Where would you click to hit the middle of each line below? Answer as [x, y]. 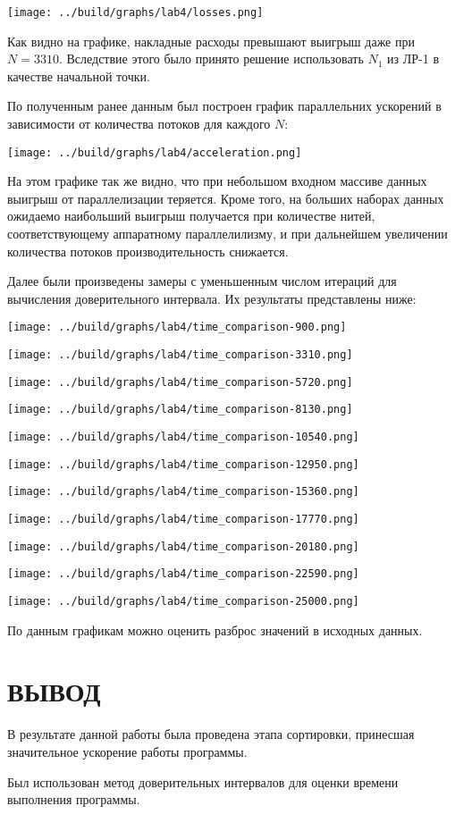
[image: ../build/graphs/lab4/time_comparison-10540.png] [183, 437]
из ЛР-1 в [413, 59]
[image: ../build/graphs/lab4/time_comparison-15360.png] [183, 492]
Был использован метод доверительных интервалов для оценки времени [203, 781]
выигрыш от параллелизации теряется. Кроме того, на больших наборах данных [226, 198]
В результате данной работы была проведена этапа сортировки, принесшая [211, 734]
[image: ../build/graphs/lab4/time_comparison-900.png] [177, 327]
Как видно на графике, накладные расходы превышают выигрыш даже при [211, 41]
